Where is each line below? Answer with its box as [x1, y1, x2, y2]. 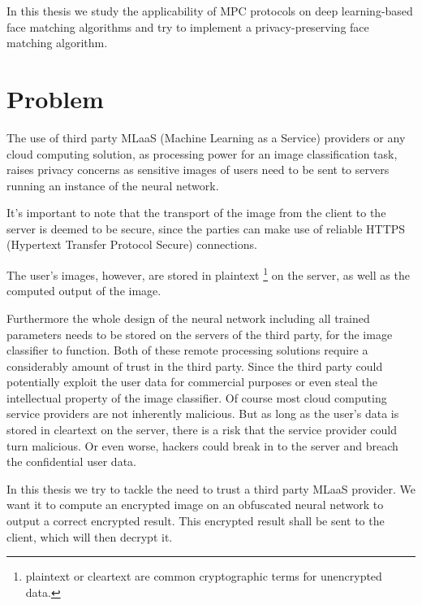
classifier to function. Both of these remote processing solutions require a [6, 342, 368, 359]
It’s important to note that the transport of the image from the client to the [6, 204, 386, 221]
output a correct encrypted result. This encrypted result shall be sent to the [6, 512, 385, 529]
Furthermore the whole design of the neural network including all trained [6, 309, 370, 326]
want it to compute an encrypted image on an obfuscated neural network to [6, 496, 384, 513]
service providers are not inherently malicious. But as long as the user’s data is [6, 405, 399, 422]
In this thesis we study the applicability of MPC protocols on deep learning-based [6, 2, 413, 19]
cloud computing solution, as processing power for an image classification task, [6, 145, 398, 162]
